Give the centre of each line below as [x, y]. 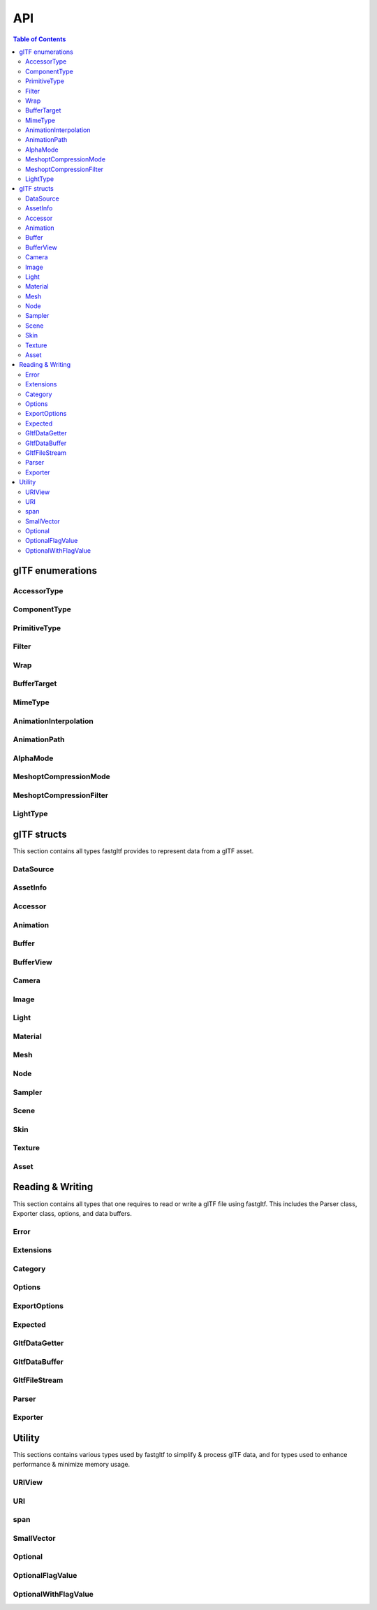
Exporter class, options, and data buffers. [72, 1213]
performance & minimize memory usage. [72, 1465]
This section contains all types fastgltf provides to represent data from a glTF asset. [133, 851]
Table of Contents [39, 39]
